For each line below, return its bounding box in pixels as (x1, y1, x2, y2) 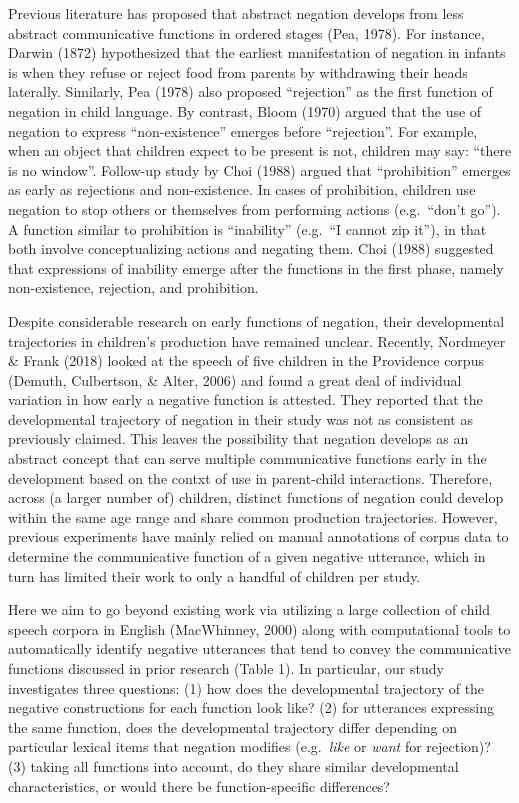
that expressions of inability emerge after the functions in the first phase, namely (8, 257, 504, 278)
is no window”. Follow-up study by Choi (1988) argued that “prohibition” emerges (8, 159, 511, 180)
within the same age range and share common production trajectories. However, (8, 506, 498, 527)
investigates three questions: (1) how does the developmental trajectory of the (8, 677, 485, 698)
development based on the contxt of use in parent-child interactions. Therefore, (8, 467, 493, 488)
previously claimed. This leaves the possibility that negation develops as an (8, 428, 469, 449)
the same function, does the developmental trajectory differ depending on (8, 716, 458, 737)
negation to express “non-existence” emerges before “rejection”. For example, (8, 120, 478, 141)
